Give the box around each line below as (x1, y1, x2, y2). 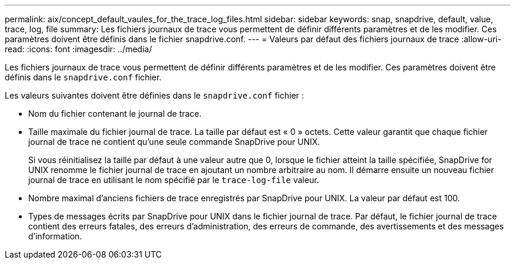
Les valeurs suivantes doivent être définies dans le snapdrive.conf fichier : (5, 90, 304, 100)
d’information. (28, 231, 82, 241)
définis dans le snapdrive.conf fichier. (5, 72, 162, 82)
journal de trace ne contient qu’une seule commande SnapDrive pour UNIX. (28, 137, 320, 147)
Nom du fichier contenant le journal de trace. (28, 109, 202, 119)
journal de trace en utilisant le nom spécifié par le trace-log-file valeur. (28, 175, 319, 185)
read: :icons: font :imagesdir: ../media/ (5, 44, 152, 54)
